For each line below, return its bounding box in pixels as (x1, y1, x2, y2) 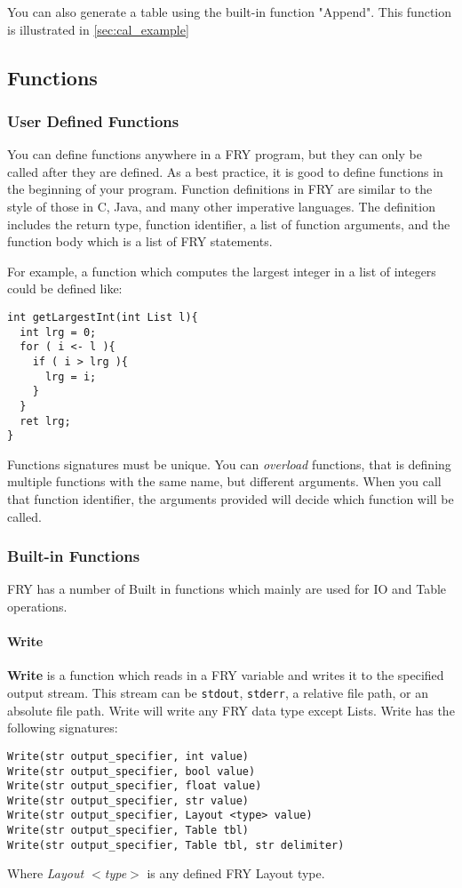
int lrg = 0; (20, 325, 97, 339)
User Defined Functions (7, 109, 179, 132)
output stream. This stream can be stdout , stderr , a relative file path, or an (7, 684, 429, 702)
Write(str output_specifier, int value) (7, 749, 250, 763)
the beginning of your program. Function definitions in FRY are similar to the (7, 180, 433, 198)
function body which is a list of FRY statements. (7, 232, 273, 251)
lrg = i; (44, 370, 97, 383)
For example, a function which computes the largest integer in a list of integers (7, 261, 436, 280)
